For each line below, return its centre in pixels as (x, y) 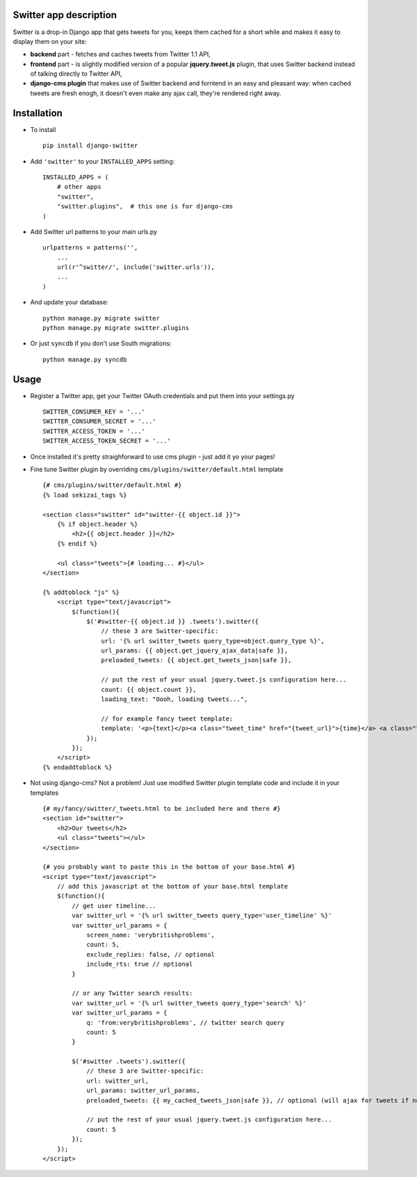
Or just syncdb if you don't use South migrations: (101, 343)
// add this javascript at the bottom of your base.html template (172, 887)
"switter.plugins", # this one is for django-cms (145, 206)
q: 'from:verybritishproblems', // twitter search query (186, 1022)
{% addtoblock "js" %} (81, 592)
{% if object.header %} (97, 524)
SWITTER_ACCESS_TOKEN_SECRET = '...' (107, 441)
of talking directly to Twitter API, (76, 74)
